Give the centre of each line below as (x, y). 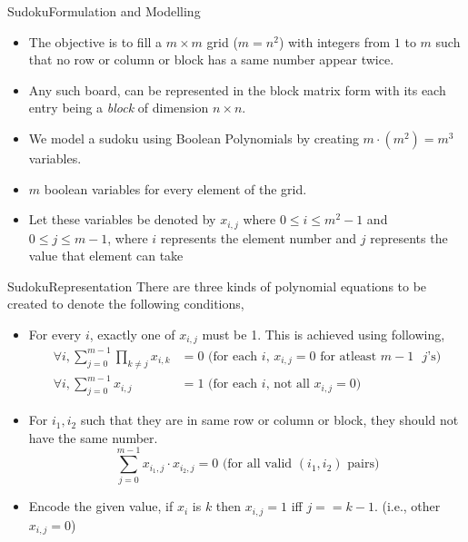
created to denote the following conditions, (126, 304)
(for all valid (257, 464)
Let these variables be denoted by (122, 219)
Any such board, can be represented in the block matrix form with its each (237, 89)
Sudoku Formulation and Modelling (104, 11)
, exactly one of (132, 334)
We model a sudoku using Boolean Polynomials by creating (194, 138)
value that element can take (106, 256)
